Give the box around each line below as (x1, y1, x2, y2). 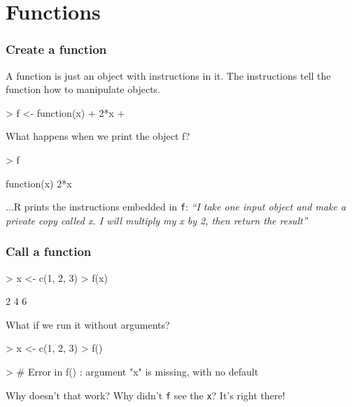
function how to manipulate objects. (6, 82, 160, 97)
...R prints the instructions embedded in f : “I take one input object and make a (6, 199, 346, 214)
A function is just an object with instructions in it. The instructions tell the (6, 68, 331, 83)
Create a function (6, 41, 107, 58)
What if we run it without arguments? (6, 317, 170, 331)
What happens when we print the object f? (6, 129, 190, 143)
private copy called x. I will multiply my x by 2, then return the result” (6, 213, 308, 227)
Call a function (6, 243, 92, 260)
